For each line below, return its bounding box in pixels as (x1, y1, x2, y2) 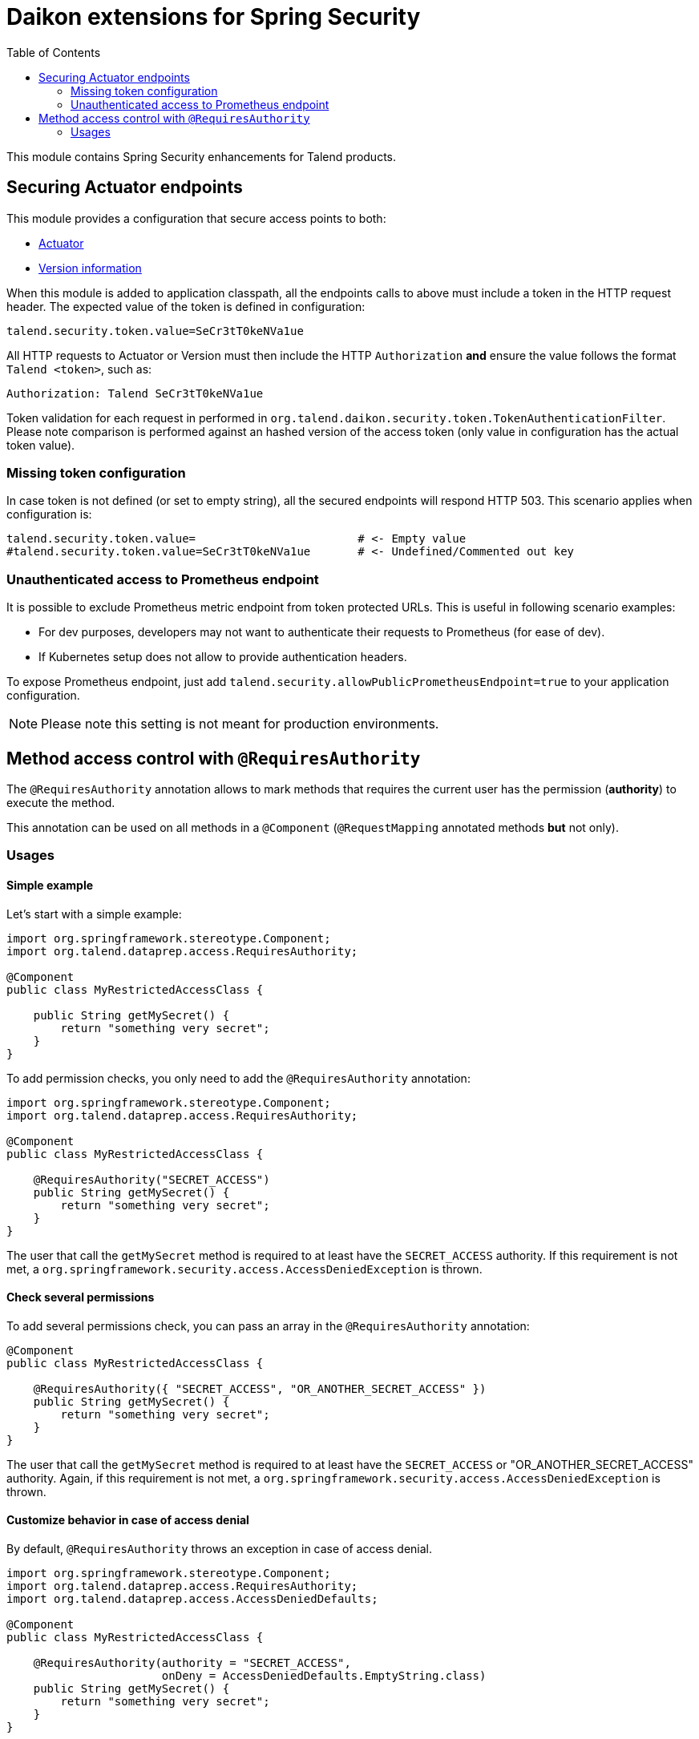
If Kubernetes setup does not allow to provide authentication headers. (38, 650, 407, 664)
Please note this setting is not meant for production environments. (41, 716, 439, 732)
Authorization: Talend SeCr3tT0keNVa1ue (6, 386, 264, 400)
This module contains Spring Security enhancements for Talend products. (6, 149, 396, 163)
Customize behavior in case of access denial (6, 1513, 249, 1527)
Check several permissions (6, 1290, 155, 1305)
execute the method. (6, 795, 115, 809)
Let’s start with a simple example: (6, 906, 182, 921)
